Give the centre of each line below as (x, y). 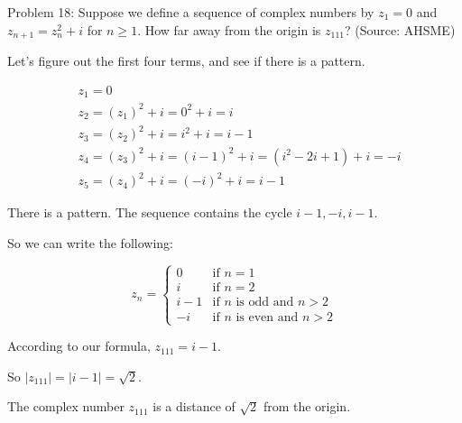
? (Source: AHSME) (400, 29)
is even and (267, 317)
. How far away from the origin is (229, 29)
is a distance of (194, 406)
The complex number (66, 406)
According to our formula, (79, 346)
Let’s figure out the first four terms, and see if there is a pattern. (186, 61)
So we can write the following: (90, 242)
